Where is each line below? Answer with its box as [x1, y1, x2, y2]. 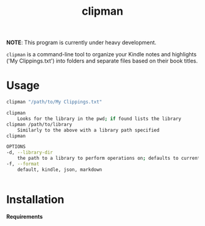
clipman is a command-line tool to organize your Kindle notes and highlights [6, 51, 197, 58]
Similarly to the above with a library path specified [17, 127, 160, 133]
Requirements [6, 213, 43, 220]
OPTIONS [6, 144, 26, 150]
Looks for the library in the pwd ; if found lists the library [17, 115, 182, 122]
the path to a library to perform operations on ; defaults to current [17, 155, 201, 162]
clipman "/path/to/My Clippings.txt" [6, 99, 103, 105]
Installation [6, 192, 65, 206]
